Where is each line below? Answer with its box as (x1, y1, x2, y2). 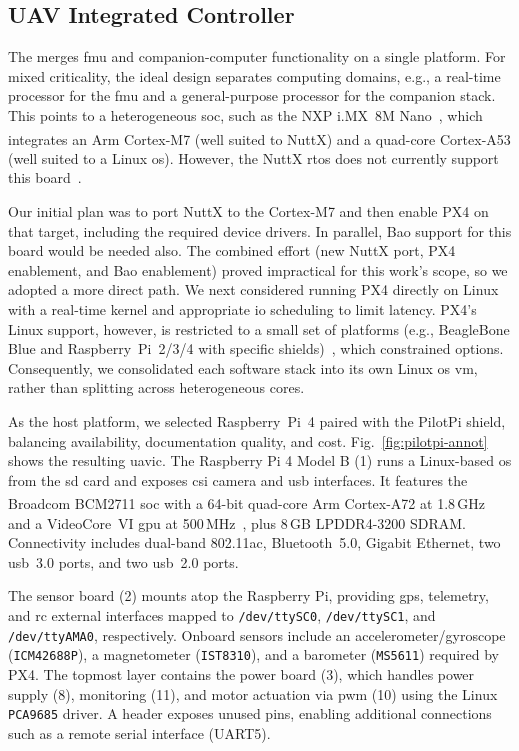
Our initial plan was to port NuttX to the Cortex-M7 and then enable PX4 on (8, 201, 489, 222)
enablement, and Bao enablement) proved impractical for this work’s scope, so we (8, 259, 508, 280)
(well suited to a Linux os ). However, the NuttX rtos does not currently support (8, 147, 499, 168)
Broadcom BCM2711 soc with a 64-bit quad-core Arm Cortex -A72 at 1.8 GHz (8, 492, 486, 513)
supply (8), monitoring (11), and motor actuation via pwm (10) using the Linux (8, 683, 498, 704)
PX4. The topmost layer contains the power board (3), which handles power (8, 663, 475, 684)
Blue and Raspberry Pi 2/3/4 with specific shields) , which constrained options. (8, 338, 504, 359)
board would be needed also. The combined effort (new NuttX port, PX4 (8, 240, 456, 261)
